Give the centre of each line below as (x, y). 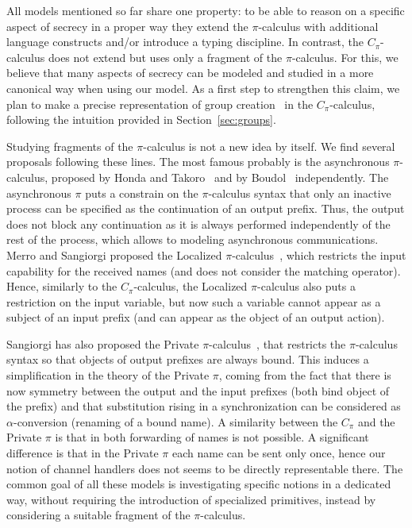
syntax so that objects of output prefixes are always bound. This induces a (188, 359)
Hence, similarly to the (62, 286)
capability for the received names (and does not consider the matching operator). (204, 270)
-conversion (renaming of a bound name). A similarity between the (175, 421)
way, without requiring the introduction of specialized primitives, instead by (191, 499)
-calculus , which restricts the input (319, 254)
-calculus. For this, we (345, 57)
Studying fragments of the (70, 146)
